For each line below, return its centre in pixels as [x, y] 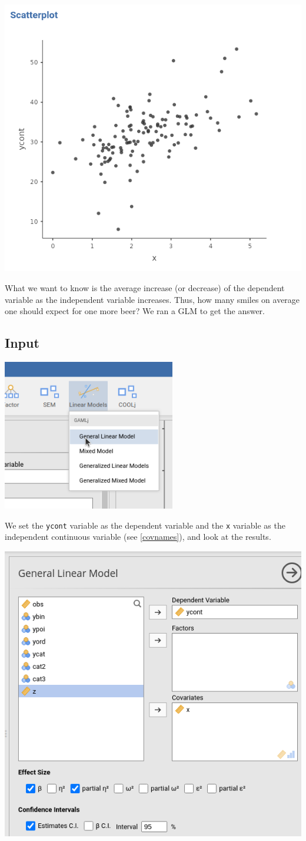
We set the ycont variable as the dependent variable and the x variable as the [145, 525]
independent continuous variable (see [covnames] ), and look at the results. [138, 537]
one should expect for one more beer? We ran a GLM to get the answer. [135, 311]
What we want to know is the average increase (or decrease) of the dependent [145, 288]
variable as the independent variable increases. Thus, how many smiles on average [152, 299]
